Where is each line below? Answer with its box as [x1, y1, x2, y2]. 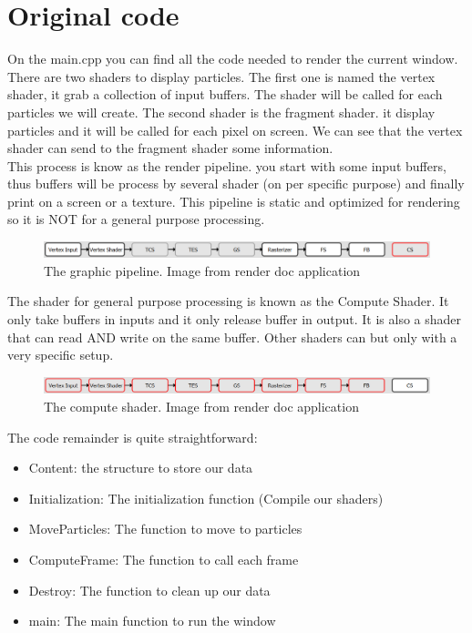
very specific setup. [7, 345, 114, 364]
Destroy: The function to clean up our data [28, 580, 271, 599]
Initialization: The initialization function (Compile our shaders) [28, 488, 384, 507]
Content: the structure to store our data [28, 458, 253, 477]
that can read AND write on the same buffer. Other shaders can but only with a [7, 327, 457, 346]
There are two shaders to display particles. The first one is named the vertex [7, 66, 436, 86]
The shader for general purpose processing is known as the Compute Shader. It [7, 291, 449, 311]
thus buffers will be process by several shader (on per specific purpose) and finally [7, 174, 465, 193]
